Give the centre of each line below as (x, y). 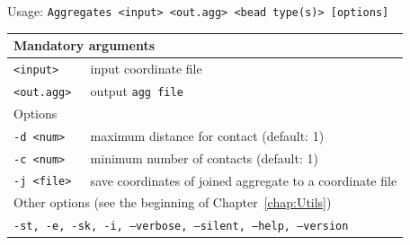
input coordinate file (146, 69)
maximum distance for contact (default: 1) (207, 135)
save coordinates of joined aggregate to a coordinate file (244, 180)
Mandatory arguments (84, 45)
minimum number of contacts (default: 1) (204, 157)
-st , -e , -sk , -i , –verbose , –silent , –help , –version (181, 227)
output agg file (137, 90)
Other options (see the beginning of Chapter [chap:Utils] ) (173, 202)
